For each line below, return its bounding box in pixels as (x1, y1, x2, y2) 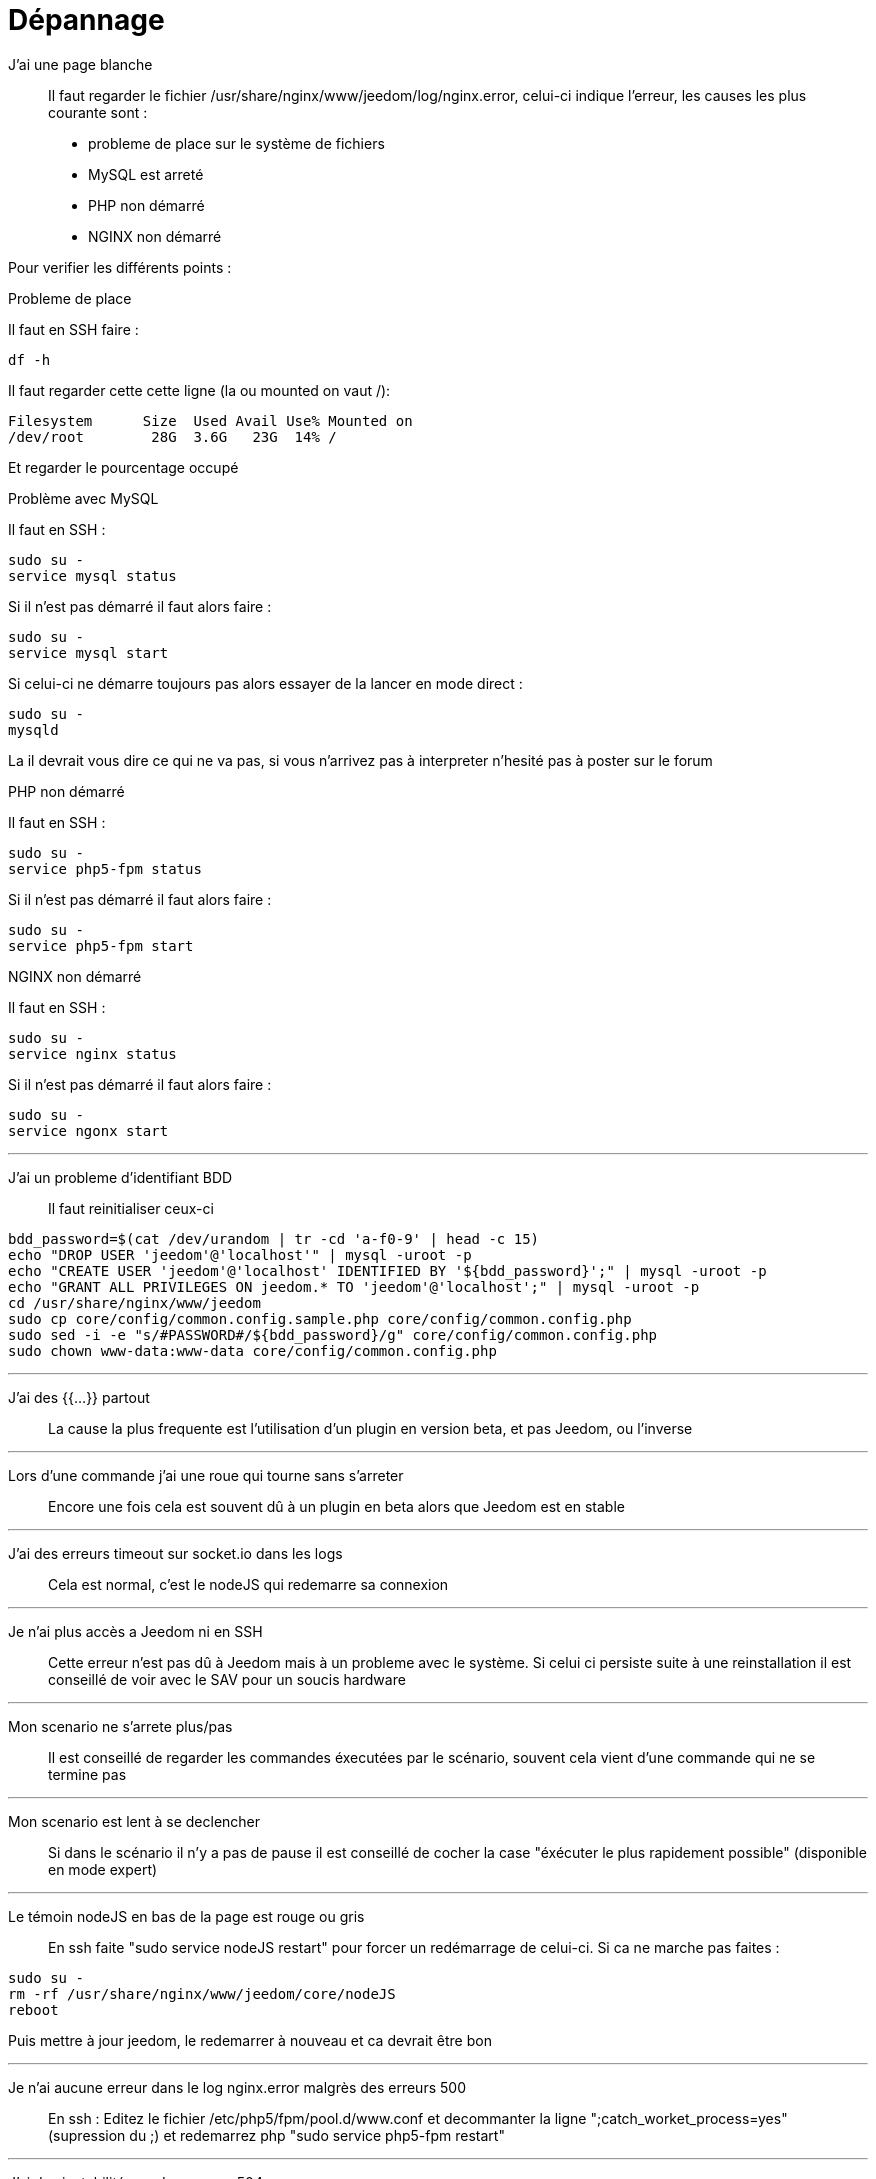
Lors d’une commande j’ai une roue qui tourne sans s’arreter (8, 1466, 404, 1484)
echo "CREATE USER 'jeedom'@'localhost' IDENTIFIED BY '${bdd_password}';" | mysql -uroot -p (8, 1262, 767, 1279)
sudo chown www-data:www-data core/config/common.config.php (8, 1342, 497, 1359)
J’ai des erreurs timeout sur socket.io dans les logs (8, 1544, 343, 1562)
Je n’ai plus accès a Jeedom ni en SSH (8, 1622, 263, 1640)
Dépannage (8, 3, 165, 37)
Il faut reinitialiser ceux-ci (48, 1199, 214, 1217)
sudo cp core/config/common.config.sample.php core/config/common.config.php (8, 1310, 632, 1327)
